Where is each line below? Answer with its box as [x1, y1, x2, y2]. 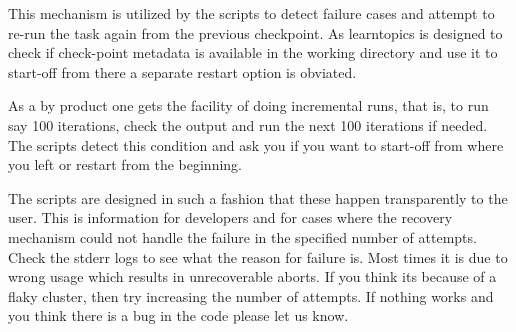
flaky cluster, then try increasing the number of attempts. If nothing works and [8, 285, 494, 306]
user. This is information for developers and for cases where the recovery [8, 207, 453, 228]
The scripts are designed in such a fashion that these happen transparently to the [8, 187, 508, 208]
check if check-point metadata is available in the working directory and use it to [8, 42, 498, 63]
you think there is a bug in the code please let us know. [8, 305, 349, 326]
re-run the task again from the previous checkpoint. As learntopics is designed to [8, 22, 503, 43]
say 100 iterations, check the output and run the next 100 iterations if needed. [8, 114, 488, 135]
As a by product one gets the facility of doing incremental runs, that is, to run [8, 95, 489, 116]
